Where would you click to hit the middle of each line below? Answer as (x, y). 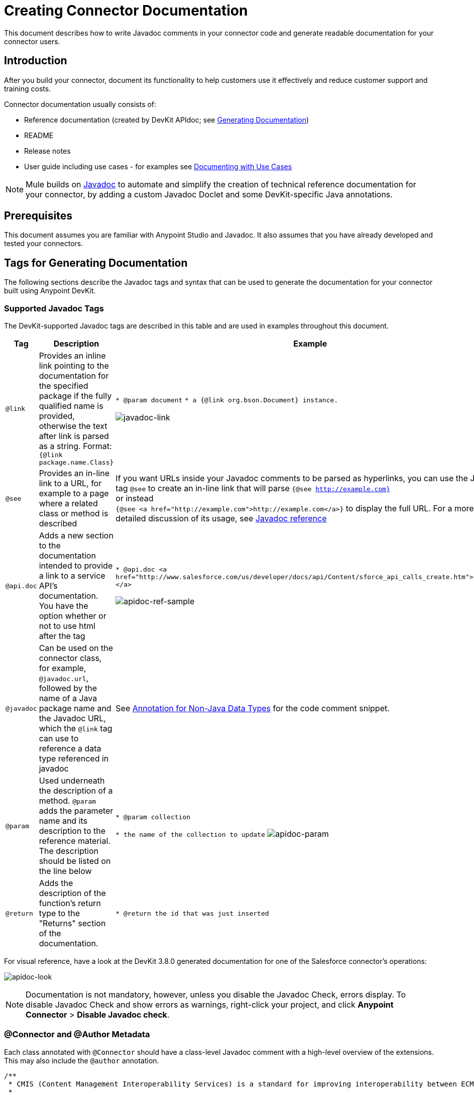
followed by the (68, 688)
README (39, 135)
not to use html (67, 626)
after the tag (62, 636)
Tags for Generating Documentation (96, 263)
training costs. (28, 88)
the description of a (76, 791)
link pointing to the (74, 366)
